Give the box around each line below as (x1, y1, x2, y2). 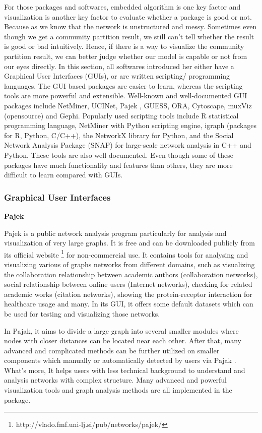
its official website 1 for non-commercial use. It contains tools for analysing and (4, 248, 248, 260)
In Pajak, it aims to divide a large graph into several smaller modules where (4, 325, 239, 336)
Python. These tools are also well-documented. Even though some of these (4, 149, 233, 160)
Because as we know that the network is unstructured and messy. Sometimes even (4, 21, 257, 32)
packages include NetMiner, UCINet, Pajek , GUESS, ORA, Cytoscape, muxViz (4, 100, 252, 110)
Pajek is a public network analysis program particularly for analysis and (4, 227, 227, 238)
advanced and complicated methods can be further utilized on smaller (4, 345, 220, 355)
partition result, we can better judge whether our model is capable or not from (4, 50, 247, 61)
